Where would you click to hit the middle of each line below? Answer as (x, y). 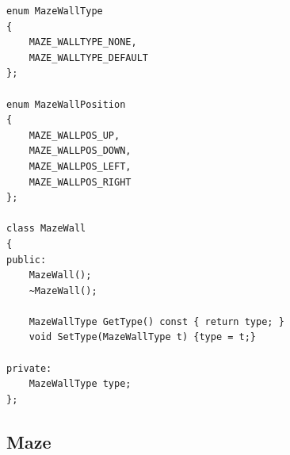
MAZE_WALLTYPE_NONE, (83, 42)
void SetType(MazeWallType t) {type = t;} (142, 337)
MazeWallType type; (80, 384)
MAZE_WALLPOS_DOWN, (80, 151)
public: (27, 260)
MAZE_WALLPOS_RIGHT (80, 182)
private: (29, 368)
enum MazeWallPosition (66, 104)
